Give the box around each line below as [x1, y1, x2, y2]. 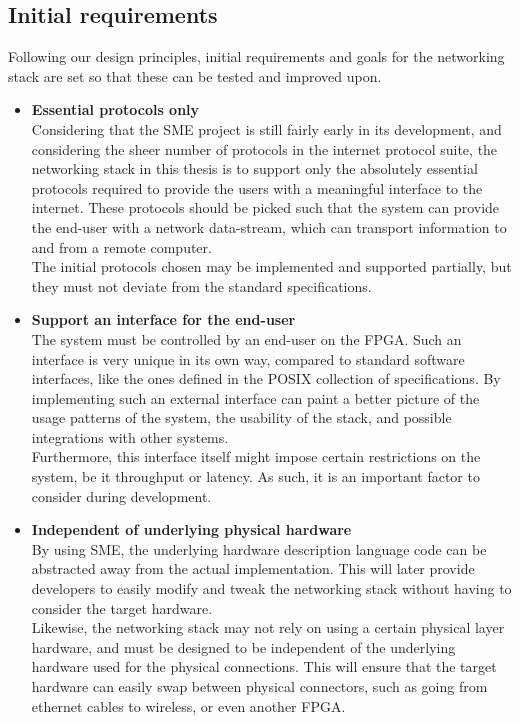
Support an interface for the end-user [31, 309, 296, 330]
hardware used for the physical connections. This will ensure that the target [31, 656, 497, 677]
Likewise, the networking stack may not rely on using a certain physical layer [31, 617, 505, 638]
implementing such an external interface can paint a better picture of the [31, 387, 480, 408]
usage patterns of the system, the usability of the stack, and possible [31, 407, 452, 428]
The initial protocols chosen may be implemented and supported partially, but [31, 256, 512, 277]
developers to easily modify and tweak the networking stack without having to [31, 578, 512, 599]
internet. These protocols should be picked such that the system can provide [31, 197, 500, 218]
